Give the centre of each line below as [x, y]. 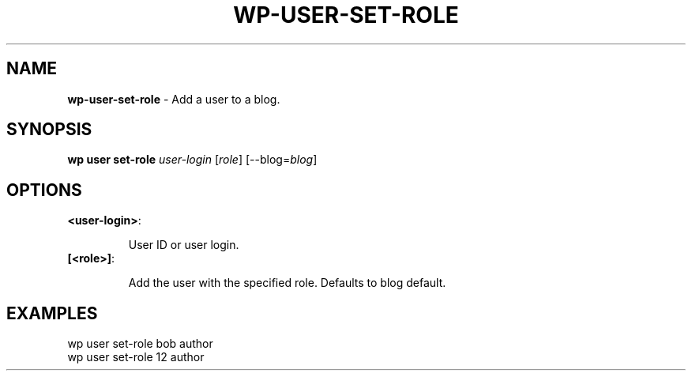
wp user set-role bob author [140, 344]
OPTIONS [44, 190]
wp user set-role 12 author [136, 357]
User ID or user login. [184, 245]
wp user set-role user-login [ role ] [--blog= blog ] [192, 160]
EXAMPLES [52, 313]
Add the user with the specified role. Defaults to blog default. [287, 283]
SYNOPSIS [49, 130]
